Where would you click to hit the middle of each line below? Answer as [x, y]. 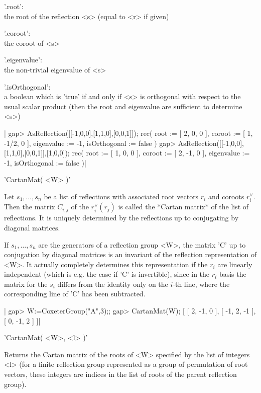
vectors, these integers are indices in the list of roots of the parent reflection [120, 374]
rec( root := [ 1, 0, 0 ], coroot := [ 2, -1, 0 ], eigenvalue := [161, 153]
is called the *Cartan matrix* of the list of [183, 207]
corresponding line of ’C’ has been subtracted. [75, 294]
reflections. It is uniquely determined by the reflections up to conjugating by [121, 218]
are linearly [235, 264]
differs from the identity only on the [113, 284]
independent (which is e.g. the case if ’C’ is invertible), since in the [107, 274]
